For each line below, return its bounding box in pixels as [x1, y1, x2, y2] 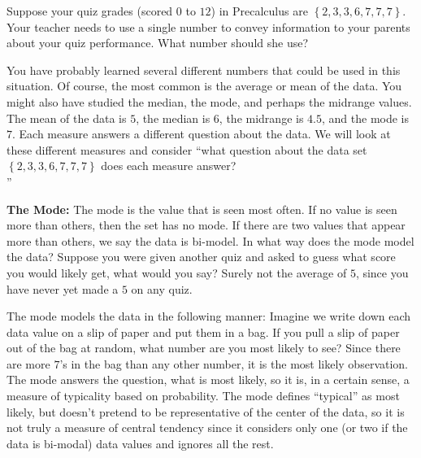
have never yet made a [7, 280, 119, 297]
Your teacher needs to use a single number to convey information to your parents [7, 18, 410, 35]
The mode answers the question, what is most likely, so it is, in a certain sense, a [7, 371, 410, 388]
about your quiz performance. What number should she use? [7, 34, 309, 51]
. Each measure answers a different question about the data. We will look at [12, 125, 391, 142]
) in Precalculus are [210, 2, 308, 19]
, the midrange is [219, 109, 304, 126]
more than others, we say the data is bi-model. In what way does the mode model [7, 232, 414, 249]
